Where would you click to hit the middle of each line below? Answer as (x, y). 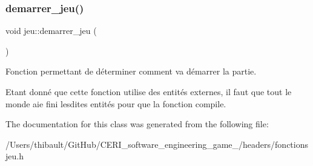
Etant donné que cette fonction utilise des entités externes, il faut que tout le (149, 91)
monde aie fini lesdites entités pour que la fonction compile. (116, 103)
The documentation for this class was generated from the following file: (137, 124)
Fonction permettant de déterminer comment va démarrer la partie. (131, 71)
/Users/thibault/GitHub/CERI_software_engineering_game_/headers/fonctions (157, 144)
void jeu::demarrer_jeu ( (51, 31)
